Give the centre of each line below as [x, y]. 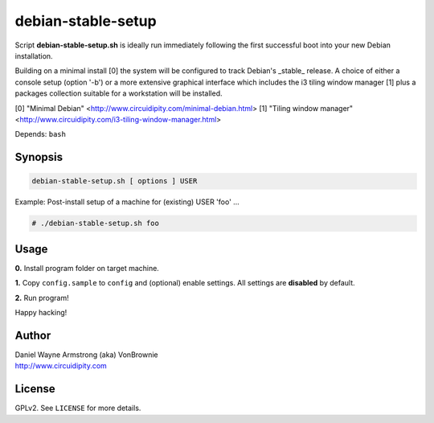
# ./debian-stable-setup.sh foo [96, 224]
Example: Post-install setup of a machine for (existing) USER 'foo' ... [127, 202]
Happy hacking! [41, 312]
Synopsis [39, 157]
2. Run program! [42, 298]
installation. [34, 55]
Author [33, 335]
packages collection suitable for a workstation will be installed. [119, 93]
